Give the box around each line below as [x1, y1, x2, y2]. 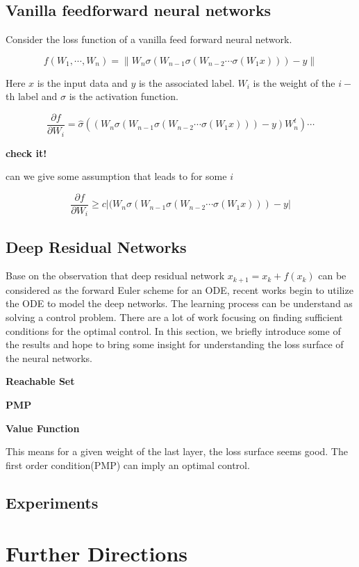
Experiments [6, 491, 99, 513]
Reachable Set [6, 374, 75, 388]
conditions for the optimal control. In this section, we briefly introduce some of [6, 323, 341, 338]
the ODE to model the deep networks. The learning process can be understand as [6, 296, 353, 311]
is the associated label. [138, 75, 235, 90]
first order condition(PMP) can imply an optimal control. [6, 457, 250, 472]
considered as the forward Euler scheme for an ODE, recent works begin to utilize [6, 282, 353, 297]
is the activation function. [69, 89, 178, 104]
